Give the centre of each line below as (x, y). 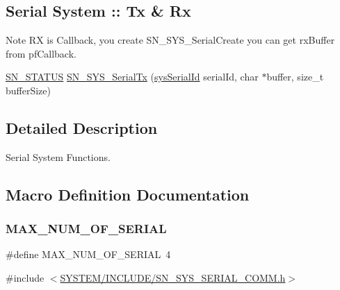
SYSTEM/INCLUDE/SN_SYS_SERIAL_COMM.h (173, 277)
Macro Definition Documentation (128, 194)
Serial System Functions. (58, 156)
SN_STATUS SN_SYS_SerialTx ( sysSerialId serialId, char (132, 77)
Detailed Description (82, 127)
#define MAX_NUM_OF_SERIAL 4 (88, 254)
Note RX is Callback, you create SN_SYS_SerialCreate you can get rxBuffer (170, 40)
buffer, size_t (295, 77)
